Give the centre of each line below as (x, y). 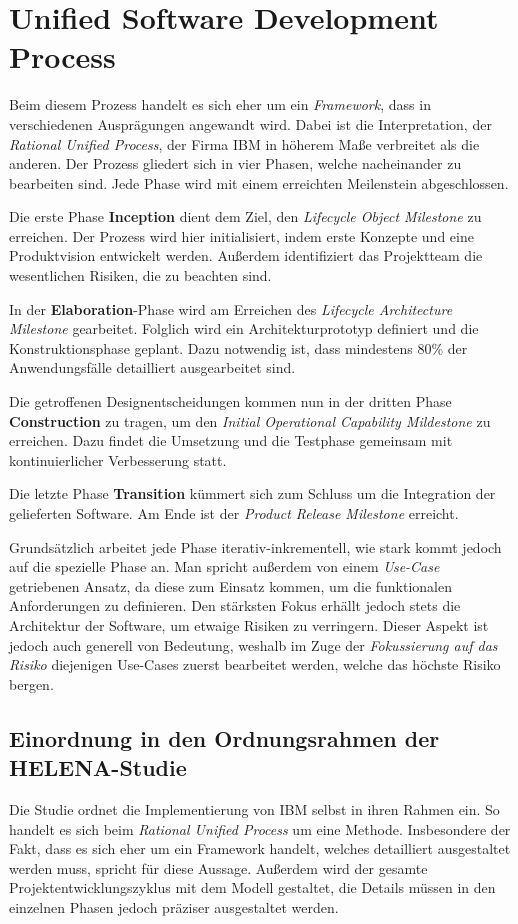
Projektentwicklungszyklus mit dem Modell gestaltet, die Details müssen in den (252, 887)
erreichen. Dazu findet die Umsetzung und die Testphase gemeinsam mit (231, 440)
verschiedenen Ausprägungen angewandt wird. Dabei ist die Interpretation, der (250, 123)
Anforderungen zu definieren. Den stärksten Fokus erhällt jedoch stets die (235, 605)
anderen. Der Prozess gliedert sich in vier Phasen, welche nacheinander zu (235, 163)
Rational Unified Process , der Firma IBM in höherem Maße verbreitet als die (244, 143)
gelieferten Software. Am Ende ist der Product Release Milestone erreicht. (234, 513)
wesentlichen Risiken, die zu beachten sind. (140, 275)
